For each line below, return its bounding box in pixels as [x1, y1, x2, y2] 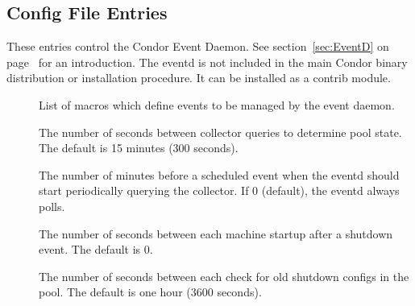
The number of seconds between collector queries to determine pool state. [39, 123, 402, 140]
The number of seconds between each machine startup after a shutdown [39, 225, 393, 242]
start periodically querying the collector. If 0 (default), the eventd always [39, 182, 400, 199]
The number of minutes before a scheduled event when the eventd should [39, 166, 400, 183]
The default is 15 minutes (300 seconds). [39, 139, 239, 156]
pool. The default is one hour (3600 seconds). [39, 283, 262, 300]
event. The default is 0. [39, 241, 153, 258]
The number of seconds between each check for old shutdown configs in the [39, 267, 409, 284]
